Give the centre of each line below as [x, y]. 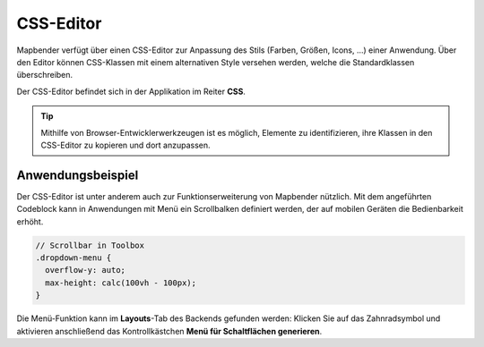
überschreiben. [45, 75]
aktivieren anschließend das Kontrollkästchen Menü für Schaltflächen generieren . [169, 331]
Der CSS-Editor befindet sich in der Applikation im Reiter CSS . [131, 91]
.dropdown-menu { [73, 258]
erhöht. [30, 221]
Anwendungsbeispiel [78, 175]
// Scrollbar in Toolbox [90, 245]
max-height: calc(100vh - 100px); [121, 283]
